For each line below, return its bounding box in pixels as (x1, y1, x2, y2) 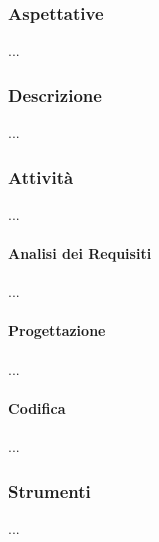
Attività (8, 164, 74, 189)
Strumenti (8, 478, 91, 503)
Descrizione (8, 82, 102, 107)
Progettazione (8, 320, 106, 341)
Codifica (8, 397, 66, 418)
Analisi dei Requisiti (8, 243, 152, 264)
